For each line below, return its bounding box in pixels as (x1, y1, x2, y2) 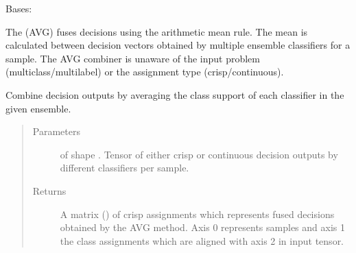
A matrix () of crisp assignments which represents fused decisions (60, 206, 335, 221)
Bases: (5, 1, 32, 15)
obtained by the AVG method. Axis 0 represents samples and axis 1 (60, 220, 345, 234)
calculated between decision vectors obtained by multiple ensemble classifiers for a (5, 38, 351, 52)
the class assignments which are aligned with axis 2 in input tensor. (60, 233, 344, 248)
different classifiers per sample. (60, 160, 189, 175)
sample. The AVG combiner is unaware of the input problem (5, 51, 260, 65)
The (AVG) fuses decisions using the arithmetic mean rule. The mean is (5, 24, 308, 38)
